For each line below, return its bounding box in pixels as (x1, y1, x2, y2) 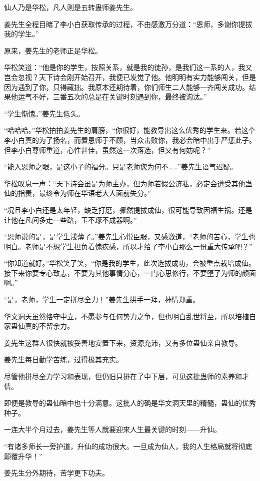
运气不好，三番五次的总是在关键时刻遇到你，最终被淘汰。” (17, 91, 207, 102)
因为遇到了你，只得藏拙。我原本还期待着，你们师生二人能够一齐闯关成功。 (4, 81, 249, 92)
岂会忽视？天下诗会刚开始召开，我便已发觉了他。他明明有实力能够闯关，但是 (4, 71, 256, 82)
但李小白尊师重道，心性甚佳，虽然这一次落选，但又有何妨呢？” (4, 144, 210, 155)
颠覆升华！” (4, 451, 42, 461)
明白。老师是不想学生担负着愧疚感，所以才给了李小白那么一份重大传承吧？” (4, 241, 252, 251)
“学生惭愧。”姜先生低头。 (4, 108, 84, 118)
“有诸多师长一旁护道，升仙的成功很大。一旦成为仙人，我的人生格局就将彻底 (4, 441, 252, 451)
